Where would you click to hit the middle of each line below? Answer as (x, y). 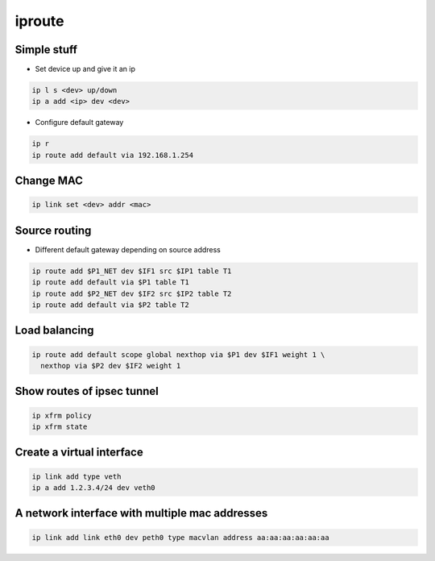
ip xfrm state (60, 427)
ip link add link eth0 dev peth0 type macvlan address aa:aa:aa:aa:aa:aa (180, 537)
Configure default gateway (79, 123)
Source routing (53, 230)
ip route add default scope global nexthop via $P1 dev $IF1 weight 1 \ (178, 354)
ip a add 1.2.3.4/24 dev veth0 (94, 488)
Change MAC (49, 181)
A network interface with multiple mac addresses (141, 513)
